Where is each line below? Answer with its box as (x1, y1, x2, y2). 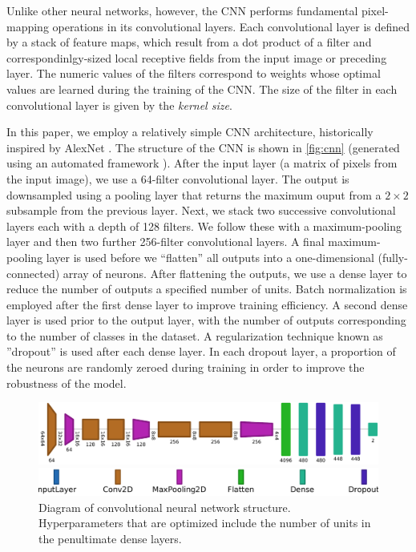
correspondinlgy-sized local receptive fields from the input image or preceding (6, 49, 387, 66)
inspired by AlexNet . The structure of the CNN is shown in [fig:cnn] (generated (6, 139, 400, 155)
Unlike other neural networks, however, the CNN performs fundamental (6, 2, 358, 18)
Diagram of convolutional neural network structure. (38, 498, 291, 515)
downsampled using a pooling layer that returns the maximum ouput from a (6, 186, 382, 203)
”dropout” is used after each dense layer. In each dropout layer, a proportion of (6, 343, 396, 360)
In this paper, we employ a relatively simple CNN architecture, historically (6, 123, 374, 140)
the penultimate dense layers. (38, 530, 182, 546)
